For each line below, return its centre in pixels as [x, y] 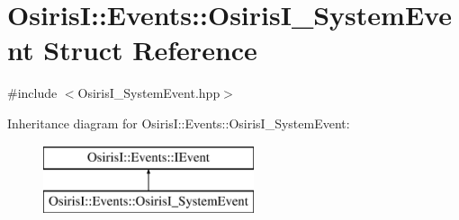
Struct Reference [150, 50]
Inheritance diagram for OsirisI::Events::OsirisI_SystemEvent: [179, 123]
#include [32, 93]
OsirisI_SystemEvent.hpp [149, 93]
